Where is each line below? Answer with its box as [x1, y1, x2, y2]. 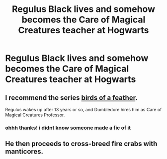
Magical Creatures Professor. [5, 112, 65, 118]
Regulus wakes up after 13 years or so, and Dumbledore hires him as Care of [5, 107, 162, 112]
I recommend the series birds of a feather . [5, 93, 138, 102]
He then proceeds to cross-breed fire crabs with [5, 140, 158, 148]
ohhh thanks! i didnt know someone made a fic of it [5, 124, 131, 131]
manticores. [5, 148, 44, 156]
